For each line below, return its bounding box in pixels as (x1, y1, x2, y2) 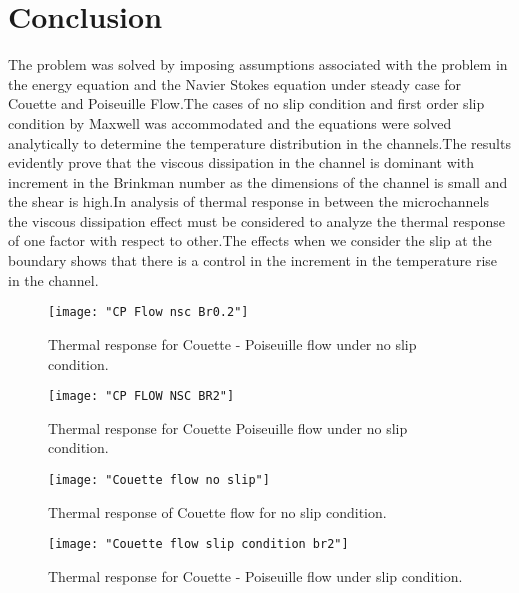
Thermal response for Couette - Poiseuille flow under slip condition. (48, 565, 463, 586)
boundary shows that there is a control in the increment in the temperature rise (8, 250, 498, 271)
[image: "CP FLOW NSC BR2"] (48, 389, 235, 404)
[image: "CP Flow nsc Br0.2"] (48, 305, 249, 320)
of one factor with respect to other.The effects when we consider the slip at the (8, 230, 492, 251)
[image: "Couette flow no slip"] (48, 472, 270, 487)
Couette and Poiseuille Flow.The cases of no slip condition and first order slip (8, 93, 485, 114)
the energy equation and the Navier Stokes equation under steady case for (8, 73, 462, 94)
